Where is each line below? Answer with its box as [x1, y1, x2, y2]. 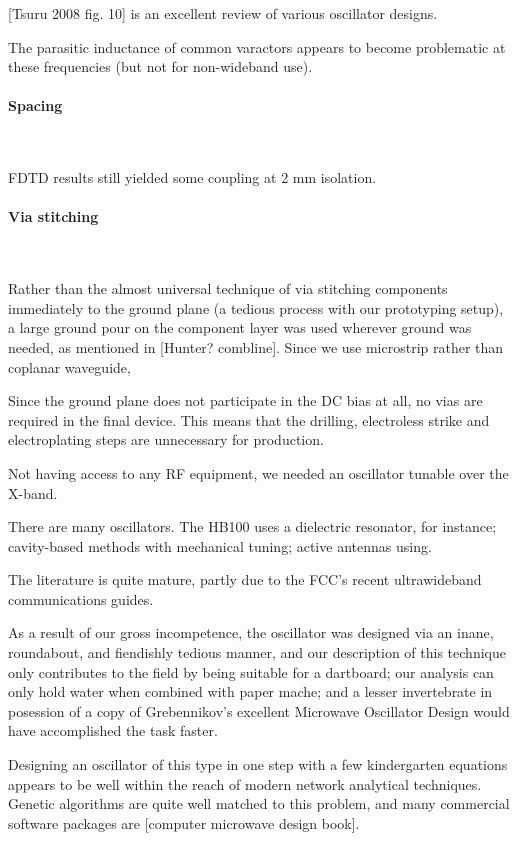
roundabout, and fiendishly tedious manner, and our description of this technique [8, 642, 506, 663]
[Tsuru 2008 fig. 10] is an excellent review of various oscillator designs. [8, 3, 438, 23]
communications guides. [8, 588, 154, 609]
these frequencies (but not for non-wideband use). [8, 56, 313, 77]
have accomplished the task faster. [8, 720, 218, 741]
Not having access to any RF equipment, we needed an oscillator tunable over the [8, 462, 509, 483]
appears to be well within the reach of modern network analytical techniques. [8, 773, 482, 794]
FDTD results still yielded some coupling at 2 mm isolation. [8, 167, 377, 188]
